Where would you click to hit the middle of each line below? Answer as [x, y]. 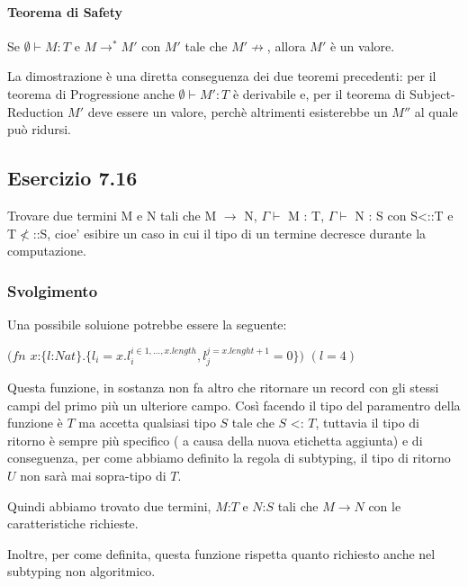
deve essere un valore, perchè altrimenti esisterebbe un [238, 111]
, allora [286, 45]
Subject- [432, 93]
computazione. [47, 251]
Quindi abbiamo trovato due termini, [109, 505]
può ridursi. [39, 129]
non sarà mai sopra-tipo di [93, 475]
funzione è [35, 423]
